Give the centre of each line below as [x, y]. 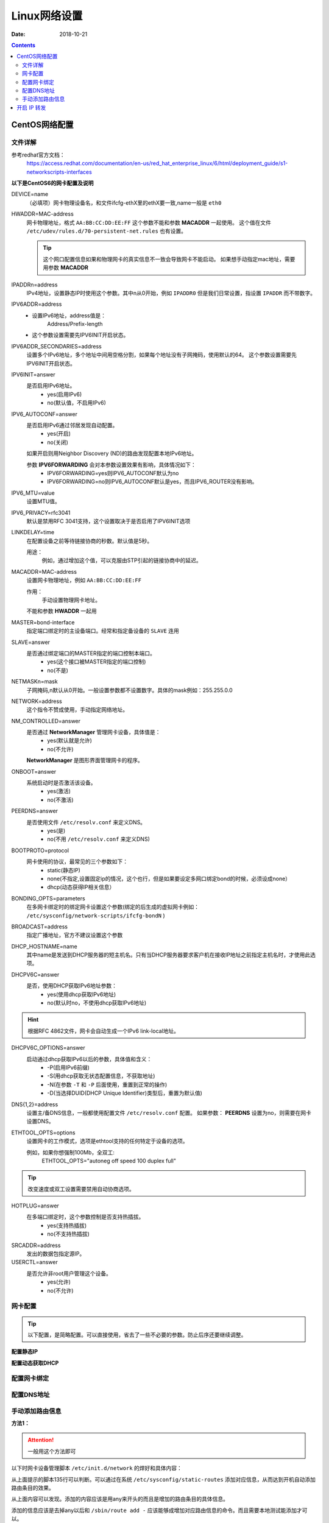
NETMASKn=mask [34, 682]
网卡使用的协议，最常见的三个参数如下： [77, 861]
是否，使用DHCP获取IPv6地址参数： [72, 986]
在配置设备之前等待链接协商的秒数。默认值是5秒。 [90, 541]
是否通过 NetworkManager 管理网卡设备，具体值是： [94, 732]
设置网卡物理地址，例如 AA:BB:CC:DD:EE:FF [84, 580]
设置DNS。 [40, 1122]
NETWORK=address [37, 701]
